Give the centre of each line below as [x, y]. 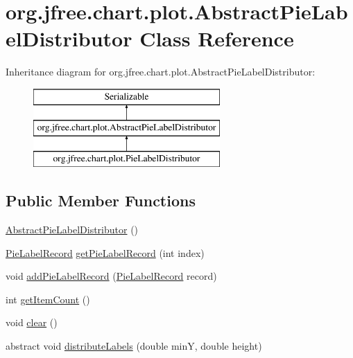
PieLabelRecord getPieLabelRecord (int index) [105, 252]
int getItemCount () [48, 299]
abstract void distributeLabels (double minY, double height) [134, 346]
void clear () [32, 322]
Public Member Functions [101, 200]
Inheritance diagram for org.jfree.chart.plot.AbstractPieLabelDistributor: [161, 72]
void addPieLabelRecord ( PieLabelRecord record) [111, 276]
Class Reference [217, 38]
